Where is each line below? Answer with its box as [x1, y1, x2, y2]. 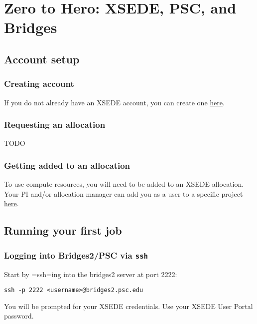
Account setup [4, 51, 80, 66]
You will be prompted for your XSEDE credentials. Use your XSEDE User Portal [4, 301, 253, 311]
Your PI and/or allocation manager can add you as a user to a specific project [4, 188, 243, 199]
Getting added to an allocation [4, 159, 130, 171]
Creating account [4, 77, 74, 90]
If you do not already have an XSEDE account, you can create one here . [4, 97, 225, 107]
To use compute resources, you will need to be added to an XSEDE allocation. [4, 179, 244, 189]
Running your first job [4, 223, 122, 238]
